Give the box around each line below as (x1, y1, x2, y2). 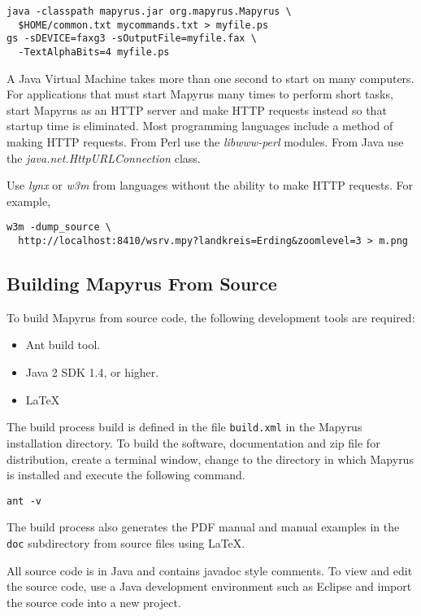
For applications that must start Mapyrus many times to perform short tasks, (7, 85, 393, 103)
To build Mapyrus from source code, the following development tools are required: (7, 308, 415, 325)
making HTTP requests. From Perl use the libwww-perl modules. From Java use (7, 133, 404, 150)
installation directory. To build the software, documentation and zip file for (7, 434, 380, 451)
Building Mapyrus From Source (7, 271, 277, 296)
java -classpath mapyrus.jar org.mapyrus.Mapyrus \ (7, 6, 292, 17)
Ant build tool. (25, 336, 101, 353)
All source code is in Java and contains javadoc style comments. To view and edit (7, 561, 413, 579)
